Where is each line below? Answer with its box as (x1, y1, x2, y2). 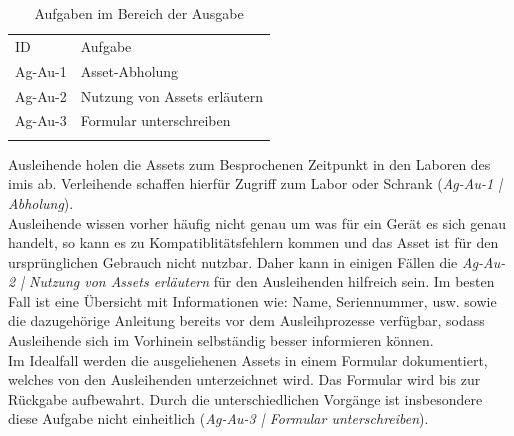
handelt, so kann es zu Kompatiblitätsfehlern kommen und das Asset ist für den (8, 232, 499, 253)
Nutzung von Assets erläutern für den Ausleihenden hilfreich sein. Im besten (29, 271, 495, 292)
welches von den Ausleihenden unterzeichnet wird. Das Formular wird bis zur (8, 369, 481, 390)
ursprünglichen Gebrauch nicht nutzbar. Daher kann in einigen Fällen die (8, 251, 458, 272)
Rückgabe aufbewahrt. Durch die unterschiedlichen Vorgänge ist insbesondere (8, 388, 483, 409)
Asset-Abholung (80, 60, 179, 81)
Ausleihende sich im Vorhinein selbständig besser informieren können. (8, 330, 434, 351)
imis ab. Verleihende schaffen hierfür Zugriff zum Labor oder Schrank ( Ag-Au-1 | (8, 173, 503, 194)
